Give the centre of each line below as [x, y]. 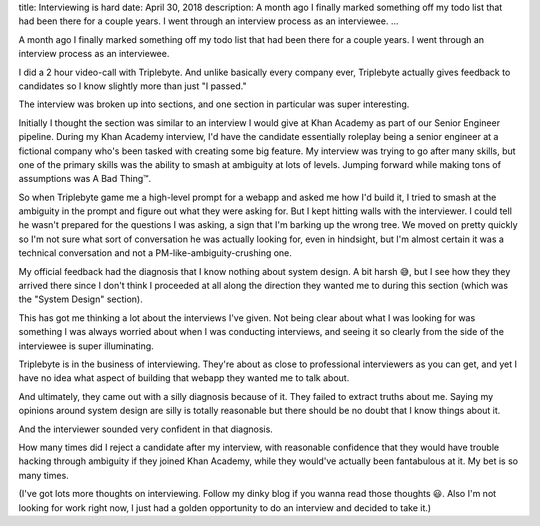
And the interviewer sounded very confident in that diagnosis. [146, 429]
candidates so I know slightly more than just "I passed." [132, 86]
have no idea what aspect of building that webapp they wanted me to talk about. [184, 378]
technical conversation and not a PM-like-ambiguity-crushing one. [155, 253]
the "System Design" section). [81, 299]
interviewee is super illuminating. [86, 346]
